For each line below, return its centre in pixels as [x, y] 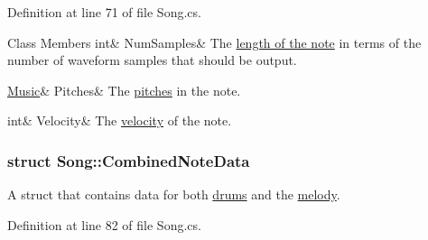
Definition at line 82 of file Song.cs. [104, 224]
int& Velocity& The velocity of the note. [120, 120]
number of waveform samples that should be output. [152, 60]
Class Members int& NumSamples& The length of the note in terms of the [214, 42]
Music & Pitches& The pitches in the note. [124, 90]
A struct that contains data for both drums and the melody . [174, 194]
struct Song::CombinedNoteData [129, 160]
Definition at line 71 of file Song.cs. [104, 12]
